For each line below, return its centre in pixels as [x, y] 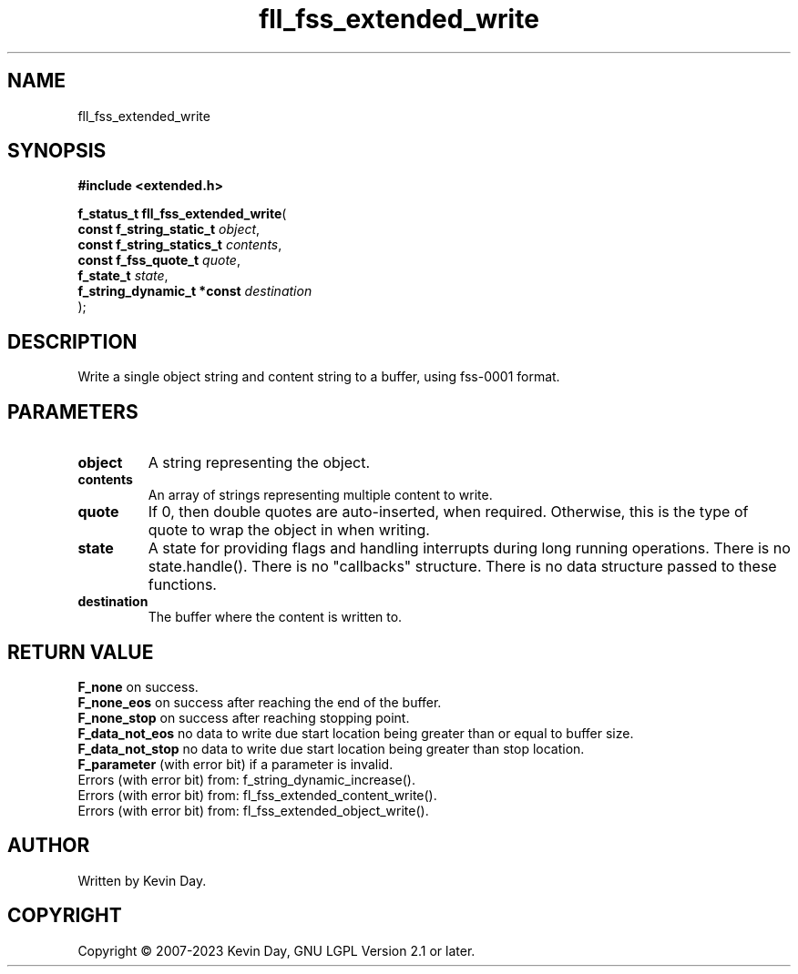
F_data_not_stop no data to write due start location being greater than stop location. [331, 748]
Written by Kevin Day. [142, 880]
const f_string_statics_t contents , [180, 245]
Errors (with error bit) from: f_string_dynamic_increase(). [246, 779]
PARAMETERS [73, 411]
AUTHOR [49, 846]
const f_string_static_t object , [169, 229]
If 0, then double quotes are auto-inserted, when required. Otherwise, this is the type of [448, 512]
